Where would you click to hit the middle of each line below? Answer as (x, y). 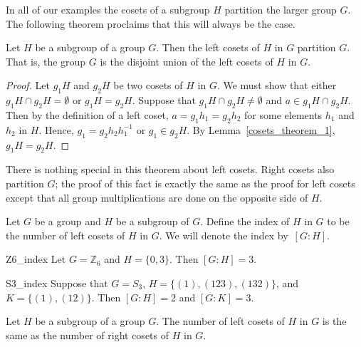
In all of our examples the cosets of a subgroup (108, 9)
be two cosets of (148, 85)
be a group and (68, 221)
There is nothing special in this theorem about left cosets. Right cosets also (170, 169)
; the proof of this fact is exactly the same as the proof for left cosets (205, 183)
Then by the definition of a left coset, (87, 114)
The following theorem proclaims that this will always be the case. (151, 23)
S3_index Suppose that (57, 283)
